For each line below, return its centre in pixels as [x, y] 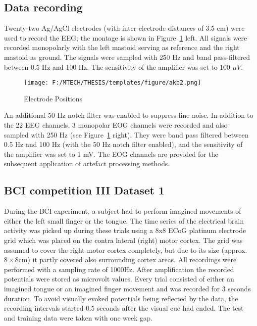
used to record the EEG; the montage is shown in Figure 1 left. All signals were [126, 37]
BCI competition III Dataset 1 [84, 190]
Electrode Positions [53, 98]
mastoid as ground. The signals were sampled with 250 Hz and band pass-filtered [127, 57]
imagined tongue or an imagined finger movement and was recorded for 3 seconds [128, 288]
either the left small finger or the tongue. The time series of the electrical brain [124, 220]
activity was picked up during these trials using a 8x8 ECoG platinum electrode [125, 230]
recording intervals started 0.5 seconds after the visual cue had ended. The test [124, 308]
